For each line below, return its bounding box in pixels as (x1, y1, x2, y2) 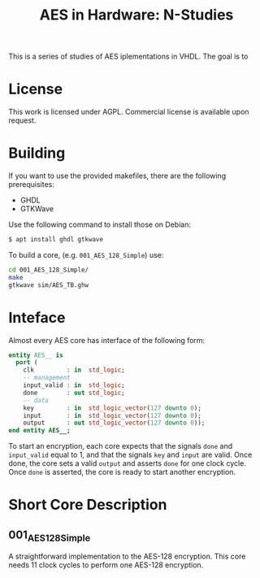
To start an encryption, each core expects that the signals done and (8, 441, 233, 451)
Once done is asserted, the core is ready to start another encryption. (8, 467, 236, 477)
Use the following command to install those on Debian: (8, 219, 191, 229)
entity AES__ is (8, 351, 63, 359)
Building (8, 144, 66, 163)
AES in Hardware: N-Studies (39, 6, 234, 24)
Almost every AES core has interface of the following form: (8, 335, 206, 345)
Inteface (8, 308, 66, 327)
